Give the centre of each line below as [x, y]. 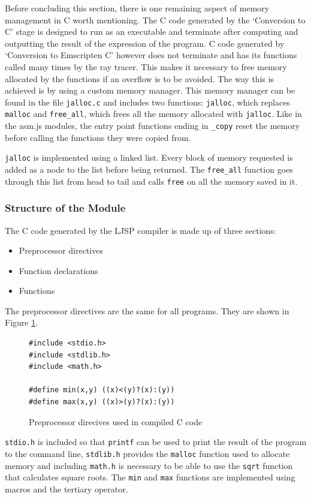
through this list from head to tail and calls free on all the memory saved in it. [151, 181]
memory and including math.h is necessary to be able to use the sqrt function [149, 465]
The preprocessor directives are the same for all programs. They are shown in [147, 310]
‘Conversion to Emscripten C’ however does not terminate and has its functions [151, 55]
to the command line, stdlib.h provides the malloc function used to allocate [147, 453]
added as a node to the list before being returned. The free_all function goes [149, 169]
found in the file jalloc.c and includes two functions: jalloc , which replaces [147, 102]
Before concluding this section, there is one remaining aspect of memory [137, 8]
